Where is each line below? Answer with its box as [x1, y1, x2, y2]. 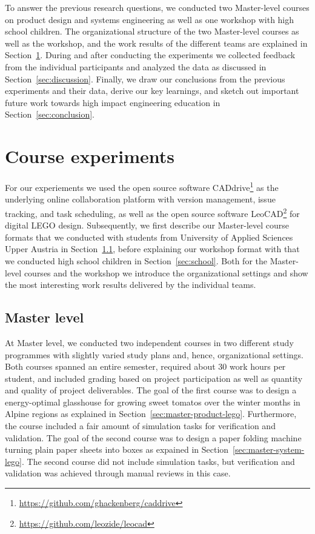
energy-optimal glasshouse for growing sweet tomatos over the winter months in [5, 395, 300, 408]
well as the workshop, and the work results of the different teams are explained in [5, 36, 308, 49]
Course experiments [5, 144, 175, 169]
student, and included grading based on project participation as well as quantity [5, 372, 303, 384]
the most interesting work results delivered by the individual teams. [5, 278, 256, 291]
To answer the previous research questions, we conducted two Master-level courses [5, 1, 310, 13]
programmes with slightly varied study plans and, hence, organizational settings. [5, 348, 303, 361]
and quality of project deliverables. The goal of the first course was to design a [5, 384, 297, 396]
